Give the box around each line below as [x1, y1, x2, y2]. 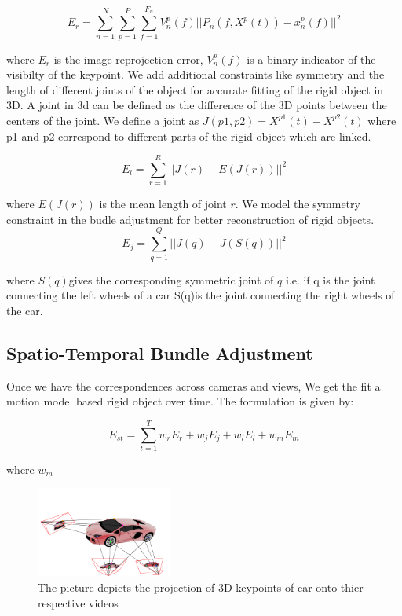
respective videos [38, 594, 119, 610]
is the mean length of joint [99, 196, 227, 212]
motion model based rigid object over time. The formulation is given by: [6, 393, 354, 409]
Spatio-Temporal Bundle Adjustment [6, 340, 313, 365]
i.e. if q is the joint [285, 271, 375, 288]
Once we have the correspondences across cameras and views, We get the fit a [6, 377, 381, 394]
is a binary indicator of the [247, 50, 376, 67]
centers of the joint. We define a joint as [6, 112, 199, 128]
